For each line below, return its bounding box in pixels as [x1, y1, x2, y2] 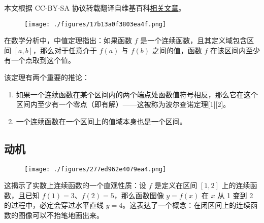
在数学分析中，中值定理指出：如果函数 [4, 35, 132, 46]
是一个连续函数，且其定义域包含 [140, 35, 247, 46]
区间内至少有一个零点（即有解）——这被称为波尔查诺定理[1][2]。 [16, 99, 230, 109]
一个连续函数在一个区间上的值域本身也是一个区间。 [16, 116, 187, 126]
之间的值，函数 [152, 45, 202, 55]
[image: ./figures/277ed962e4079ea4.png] [24, 165, 167, 173]
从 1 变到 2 [217, 190, 253, 200]
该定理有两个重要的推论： [4, 72, 89, 83]
